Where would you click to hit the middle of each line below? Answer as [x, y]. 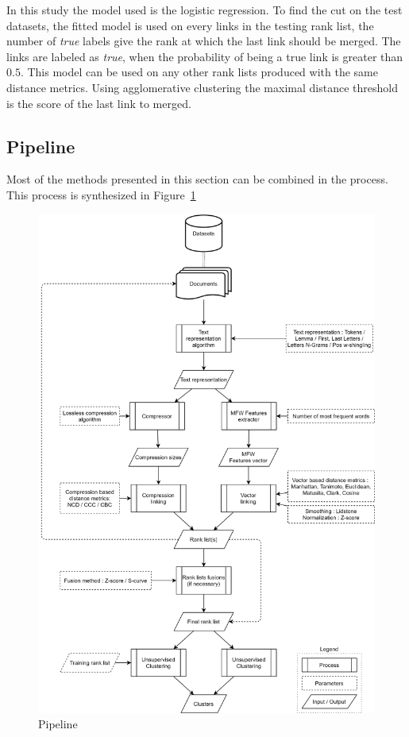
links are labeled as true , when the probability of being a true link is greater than [205, 56]
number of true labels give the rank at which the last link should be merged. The [204, 41]
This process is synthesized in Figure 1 [101, 194]
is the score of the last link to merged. [99, 103]
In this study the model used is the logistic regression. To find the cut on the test [204, 10]
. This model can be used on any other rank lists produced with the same [199, 72]
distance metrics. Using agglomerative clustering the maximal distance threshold [202, 87]
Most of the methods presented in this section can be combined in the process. [197, 179]
